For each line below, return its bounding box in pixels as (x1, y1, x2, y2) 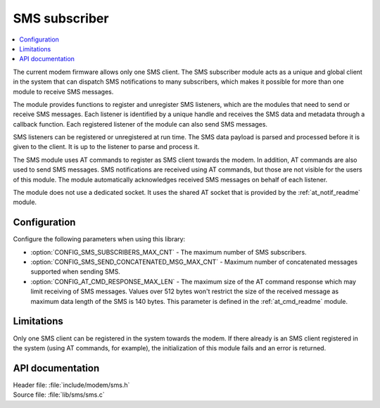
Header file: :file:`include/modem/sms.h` (13, 381, 130, 389)
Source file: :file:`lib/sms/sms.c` (13, 390, 105, 399)
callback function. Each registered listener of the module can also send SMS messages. (13, 120, 267, 128)
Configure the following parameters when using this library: (13, 235, 186, 243)
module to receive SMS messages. (13, 87, 114, 96)
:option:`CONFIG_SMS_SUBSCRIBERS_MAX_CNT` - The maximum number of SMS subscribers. (30, 248, 307, 256)
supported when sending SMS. (30, 267, 121, 276)
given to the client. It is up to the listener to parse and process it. (13, 143, 200, 151)
